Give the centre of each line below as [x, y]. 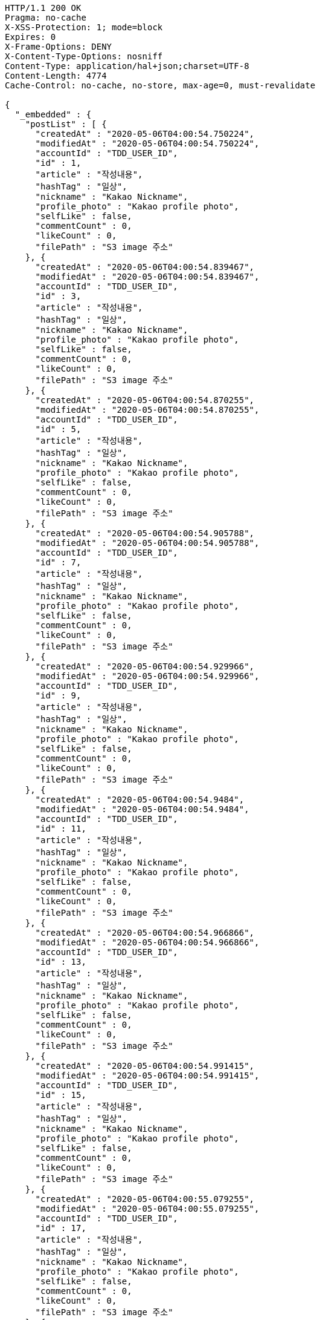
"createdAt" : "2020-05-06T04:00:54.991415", [145, 1066]
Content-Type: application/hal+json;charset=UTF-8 [127, 66]
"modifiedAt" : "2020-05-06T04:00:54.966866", [147, 942]
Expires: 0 [30, 37]
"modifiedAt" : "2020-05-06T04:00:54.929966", [147, 676]
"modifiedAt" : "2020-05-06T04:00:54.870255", [147, 410]
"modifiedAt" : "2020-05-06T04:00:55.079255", [147, 1209]
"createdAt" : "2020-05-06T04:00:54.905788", [145, 533]
